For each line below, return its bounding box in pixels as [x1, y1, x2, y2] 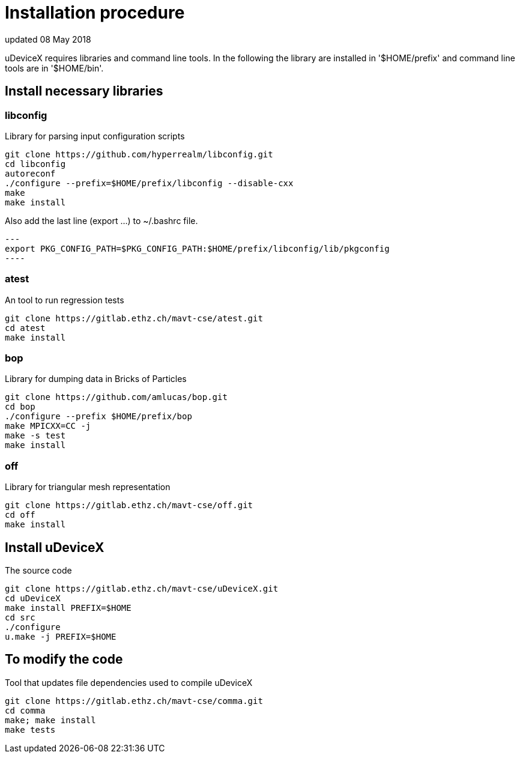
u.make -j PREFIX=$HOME [5, 632, 116, 642]
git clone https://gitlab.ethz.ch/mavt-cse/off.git [5, 500, 253, 511]
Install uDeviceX [5, 539, 104, 555]
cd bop [5, 402, 35, 412]
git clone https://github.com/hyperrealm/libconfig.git [5, 149, 273, 159]
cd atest [5, 323, 46, 333]
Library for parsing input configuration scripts [5, 130, 185, 141]
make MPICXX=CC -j [5, 421, 91, 431]
